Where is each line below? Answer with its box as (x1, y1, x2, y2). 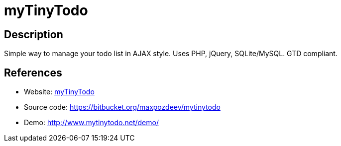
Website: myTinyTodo (24, 87, 95, 96)
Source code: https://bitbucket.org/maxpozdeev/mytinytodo (24, 103, 221, 112)
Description (4, 28, 63, 41)
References (4, 66, 62, 79)
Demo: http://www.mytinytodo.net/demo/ (24, 118, 159, 127)
